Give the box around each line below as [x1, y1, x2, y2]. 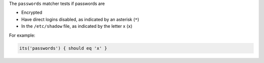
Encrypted [21, 10, 43, 16]
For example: [9, 32, 36, 38]
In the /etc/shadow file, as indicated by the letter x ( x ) [21, 23, 132, 29]
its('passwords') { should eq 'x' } [19, 45, 108, 51]
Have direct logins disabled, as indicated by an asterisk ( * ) [21, 16, 139, 22]
